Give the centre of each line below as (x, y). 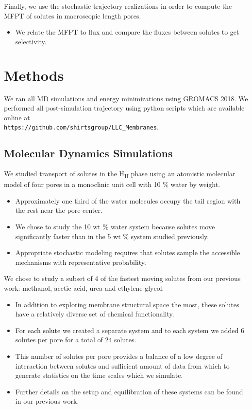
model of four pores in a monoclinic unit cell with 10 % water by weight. (112, 184)
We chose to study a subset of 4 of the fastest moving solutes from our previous (122, 278)
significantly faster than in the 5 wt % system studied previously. (112, 236)
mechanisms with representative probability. (81, 262)
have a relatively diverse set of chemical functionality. (95, 314)
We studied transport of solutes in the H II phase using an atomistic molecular (120, 174)
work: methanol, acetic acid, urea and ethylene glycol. (84, 288)
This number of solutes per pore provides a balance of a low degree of (119, 356)
